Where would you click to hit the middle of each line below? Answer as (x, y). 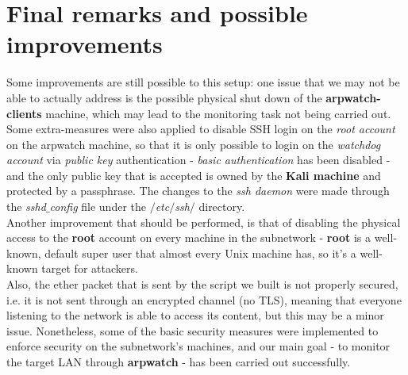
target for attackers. (90, 268)
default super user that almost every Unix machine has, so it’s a (200, 253)
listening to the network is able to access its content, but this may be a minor (195, 315)
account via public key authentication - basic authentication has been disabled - (198, 160)
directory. (222, 207)
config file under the (98, 207)
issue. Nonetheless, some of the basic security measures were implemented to (192, 330)
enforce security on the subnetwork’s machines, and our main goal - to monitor (198, 346)
